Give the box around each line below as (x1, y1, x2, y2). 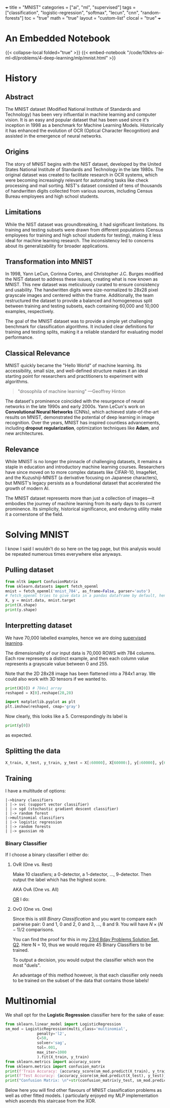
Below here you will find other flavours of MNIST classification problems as (5, 1087, 162, 1093)
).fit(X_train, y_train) (37, 1054, 90, 1059)
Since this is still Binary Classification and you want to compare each (12, 915, 157, 922)
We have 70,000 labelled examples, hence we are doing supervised (5, 635, 147, 641)
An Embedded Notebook (5, 33, 110, 45)
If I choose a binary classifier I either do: (5, 852, 90, 858)
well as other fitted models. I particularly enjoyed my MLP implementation (5, 1092, 158, 1099)
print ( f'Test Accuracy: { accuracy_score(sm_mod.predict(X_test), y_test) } (5, 1073, 166, 1079)
